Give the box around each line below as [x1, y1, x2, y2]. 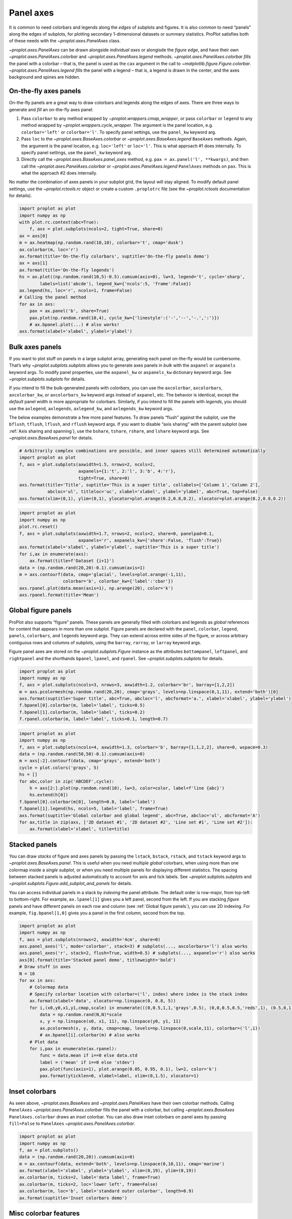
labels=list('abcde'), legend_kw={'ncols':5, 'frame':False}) [39, 281, 192, 286]
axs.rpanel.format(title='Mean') [19, 592, 99, 598]
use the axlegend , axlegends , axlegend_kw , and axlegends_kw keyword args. [9, 405, 174, 412]
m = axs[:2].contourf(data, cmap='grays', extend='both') [19, 758, 161, 764]
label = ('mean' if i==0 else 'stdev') [39, 1060, 135, 1065]
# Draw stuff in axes [19, 964, 71, 970]
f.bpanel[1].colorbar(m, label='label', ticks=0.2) [19, 709, 146, 715]
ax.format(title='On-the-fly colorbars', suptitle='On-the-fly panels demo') [19, 254, 209, 259]
